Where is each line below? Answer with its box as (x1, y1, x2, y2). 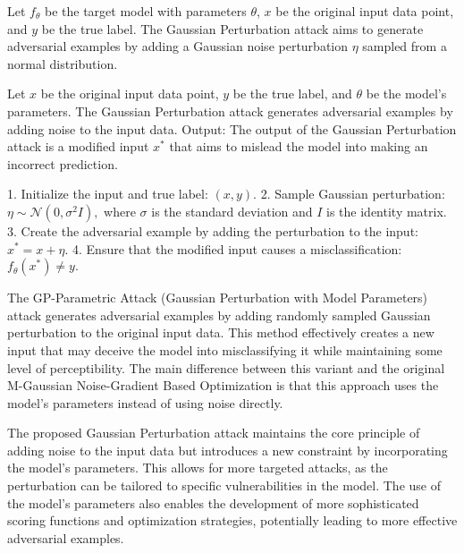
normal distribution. (7, 54, 118, 72)
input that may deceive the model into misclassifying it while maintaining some (7, 340, 443, 359)
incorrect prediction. (7, 154, 118, 173)
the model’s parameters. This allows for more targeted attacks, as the (7, 458, 388, 477)
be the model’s (366, 84, 447, 103)
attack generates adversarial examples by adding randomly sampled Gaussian (7, 305, 431, 324)
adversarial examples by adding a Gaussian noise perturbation (7, 37, 349, 55)
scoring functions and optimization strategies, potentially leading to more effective (7, 511, 458, 530)
